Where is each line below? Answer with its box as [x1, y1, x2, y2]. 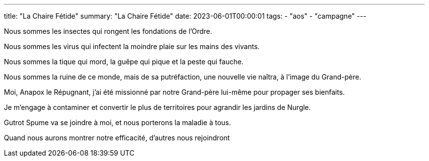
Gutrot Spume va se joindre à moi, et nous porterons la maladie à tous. [4, 118, 231, 127]
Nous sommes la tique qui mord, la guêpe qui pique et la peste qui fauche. [4, 57, 244, 66]
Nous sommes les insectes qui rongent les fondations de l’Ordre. [4, 27, 212, 35]
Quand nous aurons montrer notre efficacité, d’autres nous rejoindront [4, 134, 230, 142]
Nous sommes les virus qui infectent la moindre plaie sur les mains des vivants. [4, 42, 260, 51]
